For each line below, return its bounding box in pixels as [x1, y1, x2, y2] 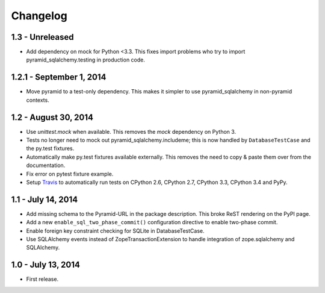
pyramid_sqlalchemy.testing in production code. [26, 56, 146, 63]
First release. [26, 276, 59, 283]
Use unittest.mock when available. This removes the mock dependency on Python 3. [26, 128, 237, 135]
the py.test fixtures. [26, 145, 75, 152]
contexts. [26, 96, 49, 104]
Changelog [11, 9, 67, 22]
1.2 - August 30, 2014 [11, 112, 93, 122]
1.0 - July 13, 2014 [11, 260, 81, 270]
